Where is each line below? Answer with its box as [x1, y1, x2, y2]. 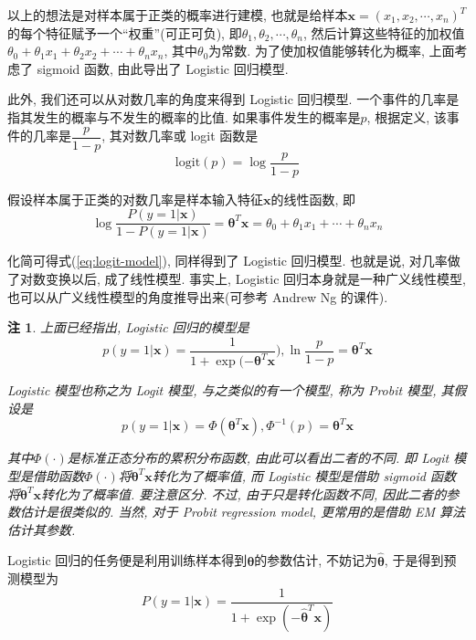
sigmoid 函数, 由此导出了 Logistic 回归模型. [37, 58, 289, 78]
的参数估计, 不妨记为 [254, 551, 377, 570]
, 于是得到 [384, 551, 444, 570]
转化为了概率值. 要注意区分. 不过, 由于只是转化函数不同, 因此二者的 [40, 484, 447, 503]
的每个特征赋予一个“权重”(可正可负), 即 [7, 23, 242, 42]
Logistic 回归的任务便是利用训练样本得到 [7, 551, 248, 570]
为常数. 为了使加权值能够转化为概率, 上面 [208, 41, 455, 60]
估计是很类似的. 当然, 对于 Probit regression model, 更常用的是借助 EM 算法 [19, 502, 466, 521]
